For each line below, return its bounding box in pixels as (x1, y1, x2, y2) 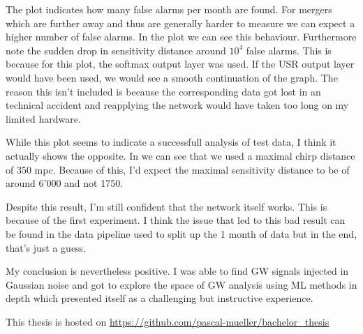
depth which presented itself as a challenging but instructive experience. (6, 291, 313, 305)
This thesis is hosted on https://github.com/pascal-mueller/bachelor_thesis (6, 314, 329, 328)
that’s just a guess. (6, 240, 87, 255)
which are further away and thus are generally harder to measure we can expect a (6, 15, 355, 30)
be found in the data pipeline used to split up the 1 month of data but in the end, (6, 226, 357, 241)
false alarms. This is (246, 43, 332, 57)
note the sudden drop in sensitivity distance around (6, 43, 226, 57)
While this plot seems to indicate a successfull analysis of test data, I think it (6, 135, 336, 149)
